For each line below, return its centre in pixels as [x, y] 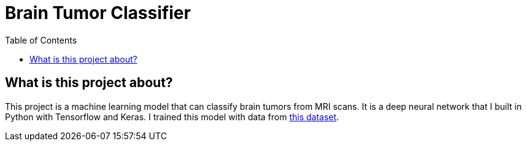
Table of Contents [41, 40]
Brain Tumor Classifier [98, 13]
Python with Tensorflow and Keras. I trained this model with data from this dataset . [172, 117]
